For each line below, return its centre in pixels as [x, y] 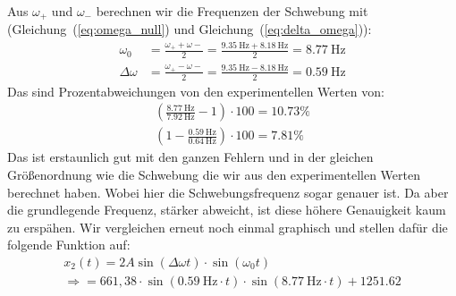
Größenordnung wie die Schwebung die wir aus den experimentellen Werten [214, 175]
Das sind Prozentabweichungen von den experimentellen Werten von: [196, 91]
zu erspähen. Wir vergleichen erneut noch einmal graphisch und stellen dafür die [228, 227]
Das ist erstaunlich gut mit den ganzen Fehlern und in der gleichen [190, 157]
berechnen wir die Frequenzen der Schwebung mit [232, 11]
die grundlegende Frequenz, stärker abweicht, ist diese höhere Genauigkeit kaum [227, 210]
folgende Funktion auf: [69, 245]
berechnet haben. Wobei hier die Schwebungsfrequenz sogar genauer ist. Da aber [228, 192]
